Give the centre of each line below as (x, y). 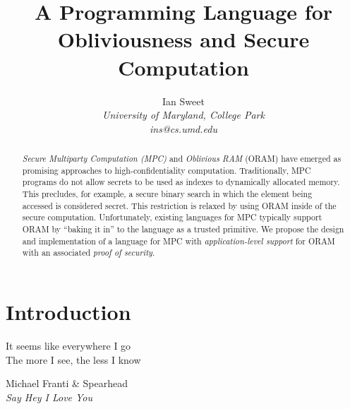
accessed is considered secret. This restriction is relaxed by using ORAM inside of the (179, 205)
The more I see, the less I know (73, 359)
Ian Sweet (183, 101)
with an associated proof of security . (89, 253)
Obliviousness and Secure (183, 39)
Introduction (68, 311)
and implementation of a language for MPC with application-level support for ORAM (179, 241)
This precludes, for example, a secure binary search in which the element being (167, 194)
